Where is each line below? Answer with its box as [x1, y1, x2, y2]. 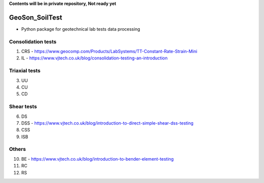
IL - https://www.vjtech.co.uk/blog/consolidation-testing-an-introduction [21, 55, 168, 61]
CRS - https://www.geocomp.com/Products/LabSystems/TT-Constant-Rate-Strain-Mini [21, 49, 198, 55]
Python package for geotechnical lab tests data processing [21, 26, 140, 32]
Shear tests [9, 103, 37, 110]
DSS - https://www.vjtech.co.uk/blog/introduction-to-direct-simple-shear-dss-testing [21, 120, 194, 126]
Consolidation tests [9, 38, 57, 45]
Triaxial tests [9, 67, 41, 74]
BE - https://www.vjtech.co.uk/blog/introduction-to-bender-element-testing [21, 156, 174, 162]
